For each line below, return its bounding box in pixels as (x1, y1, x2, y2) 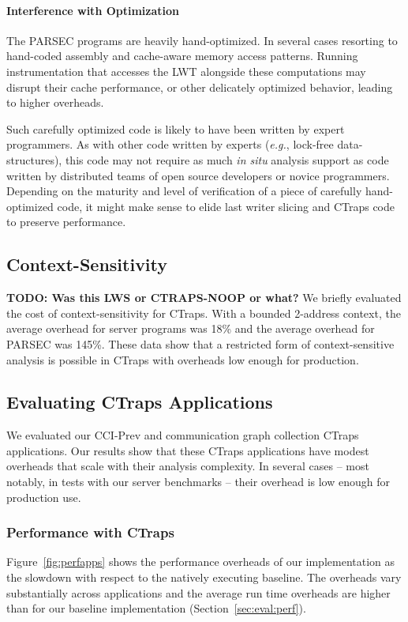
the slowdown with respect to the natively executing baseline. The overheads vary (6, 569, 402, 586)
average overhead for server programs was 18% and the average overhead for (6, 320, 375, 337)
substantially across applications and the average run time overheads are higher (6, 584, 391, 601)
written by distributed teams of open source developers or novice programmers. (6, 167, 390, 183)
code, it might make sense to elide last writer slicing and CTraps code (57, 198, 395, 214)
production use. (6, 488, 81, 505)
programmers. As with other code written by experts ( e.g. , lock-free (6, 136, 334, 153)
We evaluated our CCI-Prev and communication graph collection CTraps (6, 427, 359, 443)
